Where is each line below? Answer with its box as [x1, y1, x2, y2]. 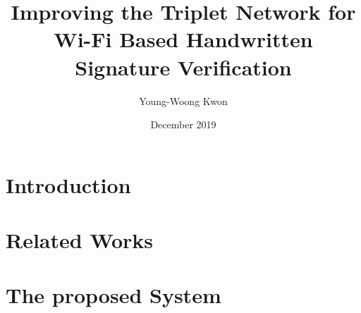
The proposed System [6, 281, 221, 309]
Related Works [6, 226, 154, 254]
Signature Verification [75, 52, 292, 81]
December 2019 [150, 117, 216, 132]
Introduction [6, 170, 131, 199]
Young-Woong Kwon [139, 93, 228, 108]
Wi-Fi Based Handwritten [54, 25, 313, 54]
